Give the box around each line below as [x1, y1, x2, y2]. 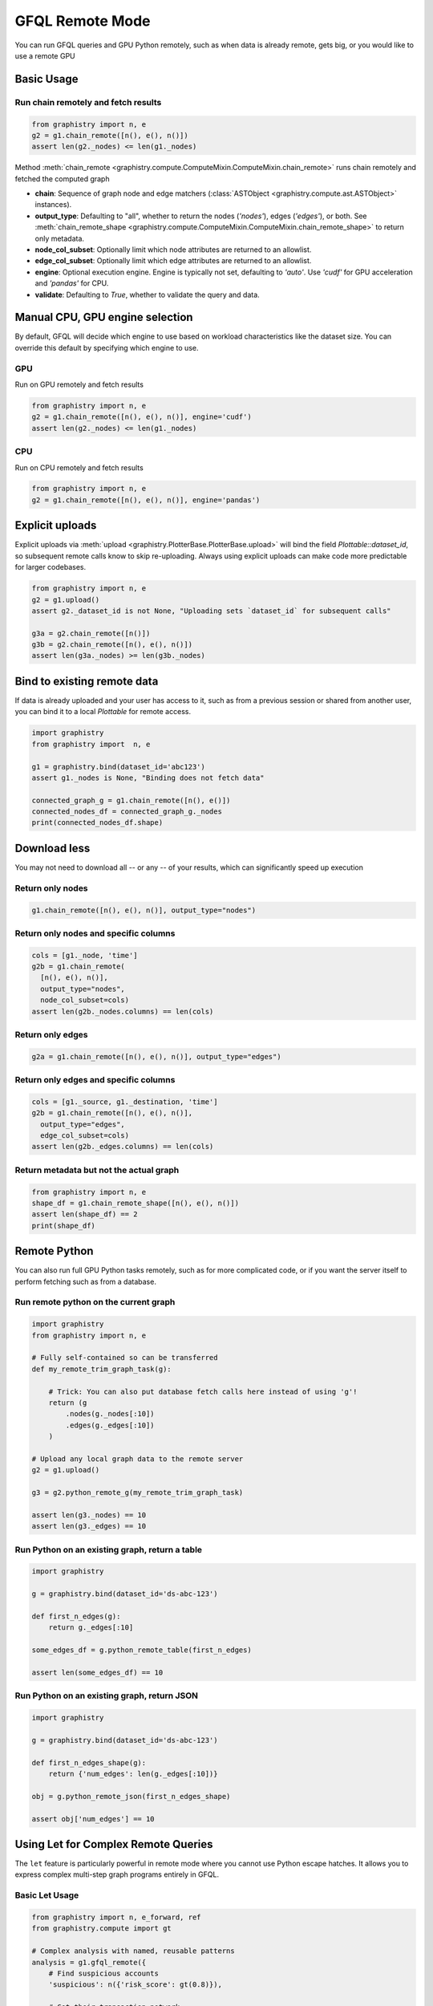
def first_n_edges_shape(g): [31, 1758, 147, 1767]
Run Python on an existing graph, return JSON [14, 1690, 198, 1701]
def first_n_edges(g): [31, 1611, 121, 1621]
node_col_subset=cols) [40, 996, 130, 1005]
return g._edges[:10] [48, 1623, 134, 1632]
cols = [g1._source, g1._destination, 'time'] [31, 1097, 218, 1107]
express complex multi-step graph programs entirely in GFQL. [14, 1870, 220, 1879]
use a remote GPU [14, 51, 75, 60]
